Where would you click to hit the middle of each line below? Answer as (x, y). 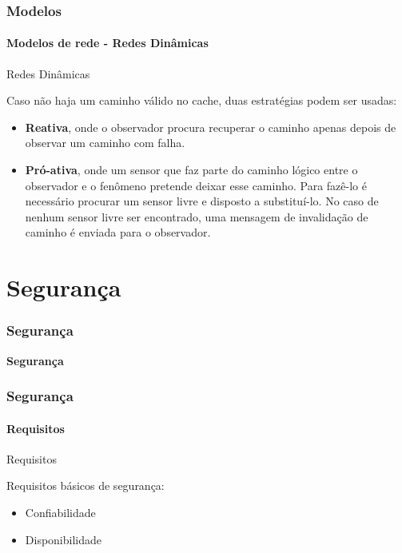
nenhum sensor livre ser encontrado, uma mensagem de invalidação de (197, 216)
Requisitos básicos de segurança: (86, 485)
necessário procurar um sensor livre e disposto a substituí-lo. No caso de (202, 201)
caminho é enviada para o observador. (118, 232)
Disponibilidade (63, 539)
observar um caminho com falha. (105, 143)
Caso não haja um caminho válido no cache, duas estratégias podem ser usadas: (202, 100)
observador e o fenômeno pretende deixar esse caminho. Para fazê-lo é (196, 185)
